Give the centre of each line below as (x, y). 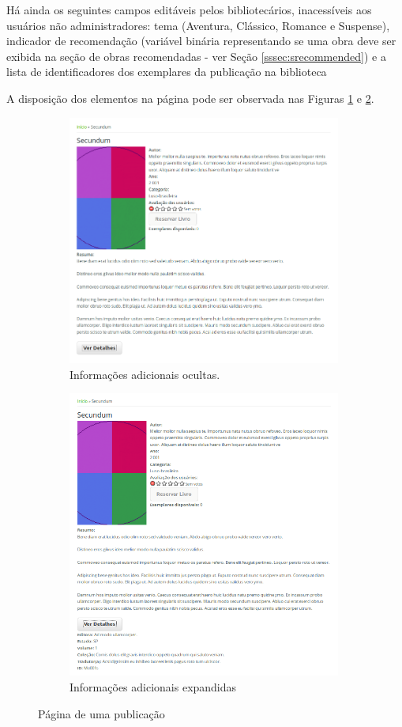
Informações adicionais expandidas (153, 687)
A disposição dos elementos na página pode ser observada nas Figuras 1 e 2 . (190, 98)
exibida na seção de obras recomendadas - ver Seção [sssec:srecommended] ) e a (196, 56)
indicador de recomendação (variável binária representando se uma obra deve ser (201, 41)
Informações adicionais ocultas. (145, 374)
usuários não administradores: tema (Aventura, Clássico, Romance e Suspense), (198, 25)
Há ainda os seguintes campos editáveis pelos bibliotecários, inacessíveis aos (189, 9)
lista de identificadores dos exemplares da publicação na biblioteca (167, 72)
